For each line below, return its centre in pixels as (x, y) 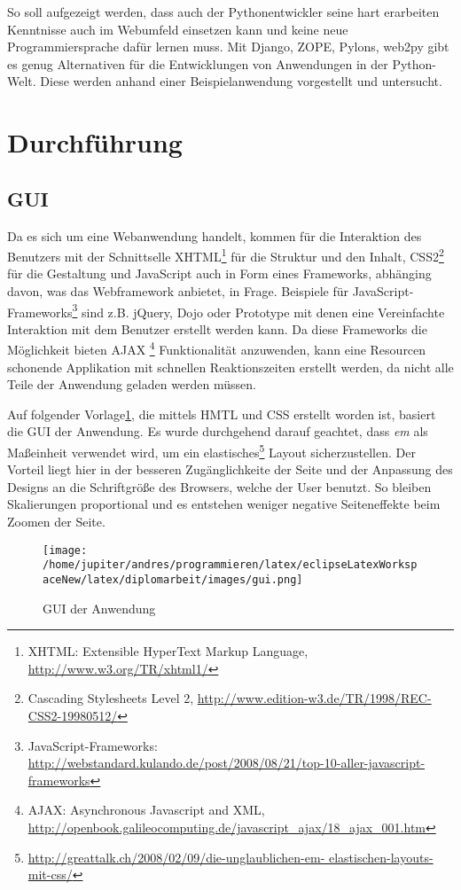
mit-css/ (50, 874)
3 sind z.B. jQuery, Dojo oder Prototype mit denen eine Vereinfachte (258, 310)
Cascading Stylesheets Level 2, (111, 698)
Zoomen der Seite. (56, 522)
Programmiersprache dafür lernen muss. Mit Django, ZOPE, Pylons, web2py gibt (228, 47)
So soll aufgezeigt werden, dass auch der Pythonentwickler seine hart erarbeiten (223, 12)
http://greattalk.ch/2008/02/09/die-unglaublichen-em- (176, 857)
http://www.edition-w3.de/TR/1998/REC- (314, 698)
